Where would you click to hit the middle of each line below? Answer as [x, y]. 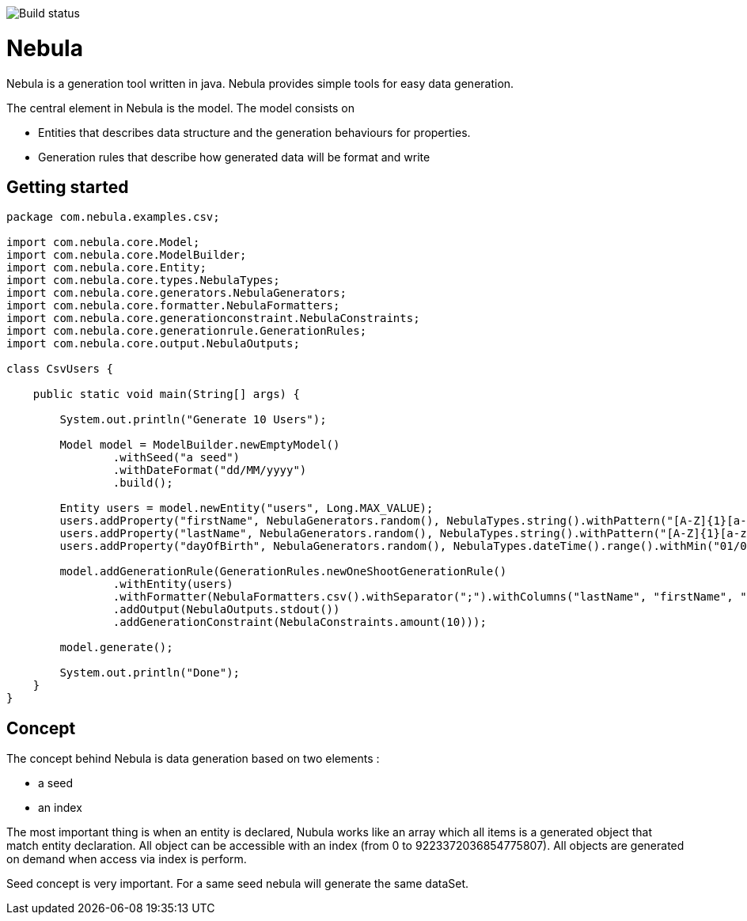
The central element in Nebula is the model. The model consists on [181, 108]
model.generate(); [116, 648]
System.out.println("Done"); [150, 673]
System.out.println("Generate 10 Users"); [193, 420]
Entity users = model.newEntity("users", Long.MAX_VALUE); [246, 508]
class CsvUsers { [60, 369]
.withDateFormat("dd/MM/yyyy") [210, 470]
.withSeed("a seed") [176, 458]
